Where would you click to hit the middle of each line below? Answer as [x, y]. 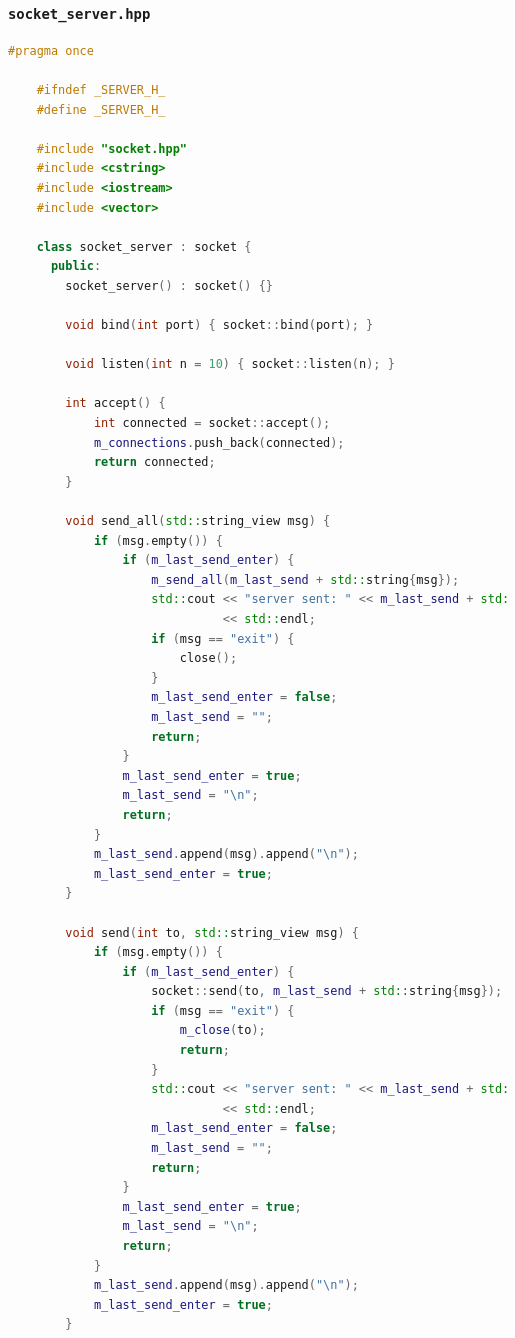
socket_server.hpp [79, 13]
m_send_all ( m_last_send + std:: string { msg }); [305, 579]
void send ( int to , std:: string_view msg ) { [212, 932]
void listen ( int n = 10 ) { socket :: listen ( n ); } [230, 364]
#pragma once [51, 50]
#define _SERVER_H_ [101, 109]
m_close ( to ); [222, 1030]
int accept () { [115, 403]
